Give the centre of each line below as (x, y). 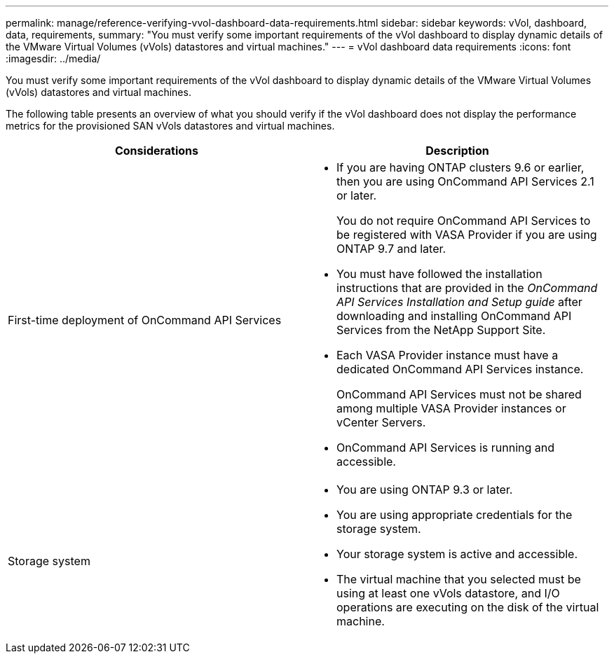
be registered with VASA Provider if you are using (467, 235)
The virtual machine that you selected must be (459, 579)
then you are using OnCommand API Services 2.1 (465, 181)
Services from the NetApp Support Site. (441, 330)
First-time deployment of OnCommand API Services (145, 320)
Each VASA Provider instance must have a (448, 355)
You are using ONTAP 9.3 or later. (425, 490)
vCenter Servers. (381, 422)
